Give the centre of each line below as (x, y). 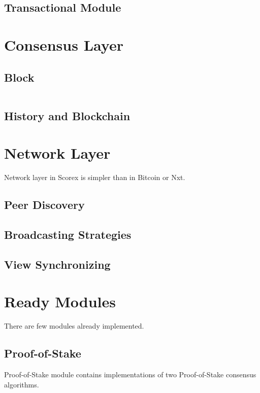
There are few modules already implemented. (74, 326)
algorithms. (22, 384)
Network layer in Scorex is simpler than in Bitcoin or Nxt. (95, 177)
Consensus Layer (64, 44)
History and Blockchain (67, 115)
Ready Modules (60, 301)
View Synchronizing (57, 264)
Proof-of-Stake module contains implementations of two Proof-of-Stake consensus (130, 374)
